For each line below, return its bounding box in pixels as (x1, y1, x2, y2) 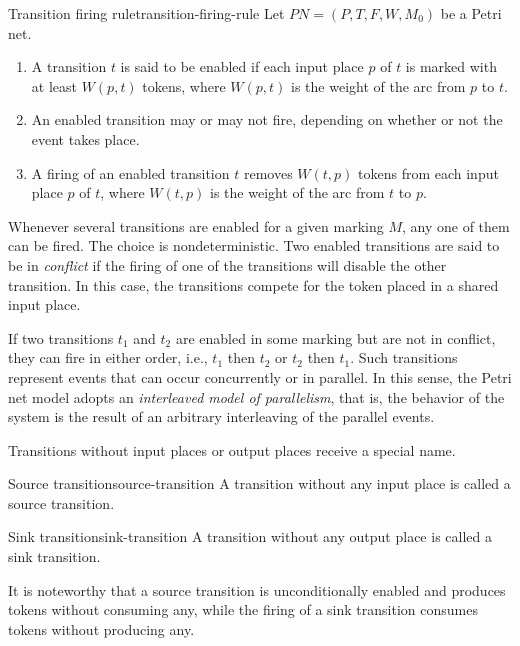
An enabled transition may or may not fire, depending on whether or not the (31, 109, 503, 130)
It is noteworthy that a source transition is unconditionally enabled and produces (8, 579, 506, 600)
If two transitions (8, 327, 114, 348)
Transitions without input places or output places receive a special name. (8, 439, 456, 460)
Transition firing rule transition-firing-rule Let (8, 3, 285, 23)
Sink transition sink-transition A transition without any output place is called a (8, 526, 492, 547)
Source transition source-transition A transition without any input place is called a (8, 473, 511, 494)
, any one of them (402, 215, 510, 236)
